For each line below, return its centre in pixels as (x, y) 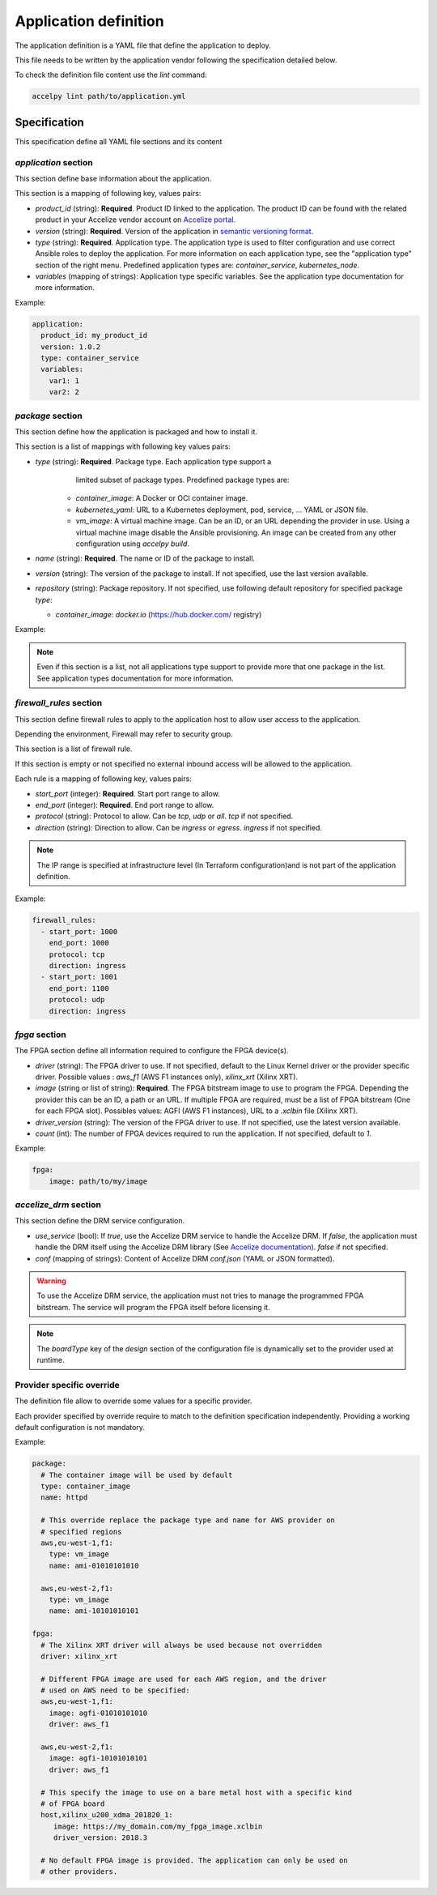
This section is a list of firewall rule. (74, 749)
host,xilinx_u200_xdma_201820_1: (107, 1815)
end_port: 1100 (79, 988)
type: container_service (90, 358)
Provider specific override (68, 1385)
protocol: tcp (77, 954)
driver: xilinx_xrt (79, 1656)
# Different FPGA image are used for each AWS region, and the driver (184, 1679)
